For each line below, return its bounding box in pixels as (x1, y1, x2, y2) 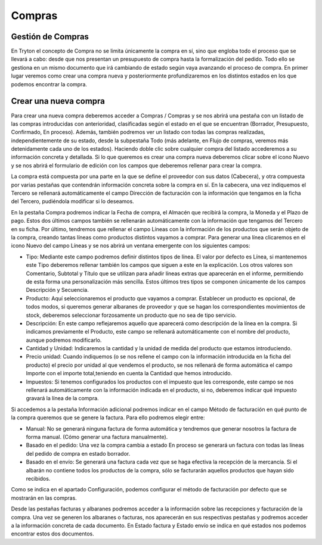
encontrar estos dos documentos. (11, 530, 95, 537)
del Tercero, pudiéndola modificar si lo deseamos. (11, 198, 134, 205)
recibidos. (26, 475, 51, 482)
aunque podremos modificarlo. (26, 337, 102, 344)
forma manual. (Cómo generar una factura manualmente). (26, 433, 168, 440)
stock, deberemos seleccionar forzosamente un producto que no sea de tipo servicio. (26, 312, 237, 319)
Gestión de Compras (11, 32, 89, 42)
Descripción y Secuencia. (26, 286, 89, 294)
